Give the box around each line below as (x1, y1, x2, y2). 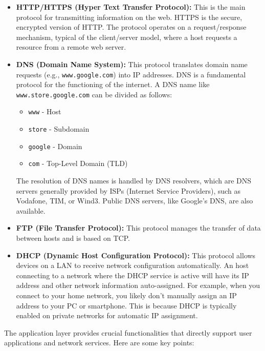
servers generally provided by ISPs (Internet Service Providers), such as (16, 185, 241, 196)
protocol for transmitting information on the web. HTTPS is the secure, (16, 11, 242, 22)
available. (16, 205, 46, 216)
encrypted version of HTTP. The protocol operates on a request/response (16, 22, 247, 32)
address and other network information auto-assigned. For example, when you (16, 280, 260, 291)
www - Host (28, 106, 61, 117)
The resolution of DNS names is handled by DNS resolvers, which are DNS (16, 175, 252, 186)
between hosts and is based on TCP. (16, 233, 130, 243)
